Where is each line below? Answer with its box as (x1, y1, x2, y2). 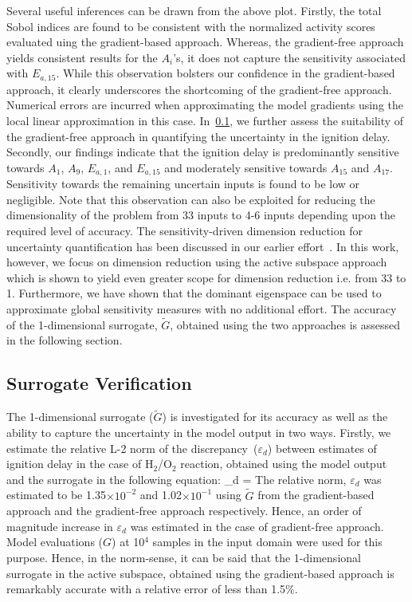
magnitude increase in (6, 517, 113, 534)
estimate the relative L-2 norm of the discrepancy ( (6, 439, 258, 456)
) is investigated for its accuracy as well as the (162, 408, 388, 425)
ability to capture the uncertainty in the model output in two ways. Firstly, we (6, 424, 391, 441)
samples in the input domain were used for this (152, 533, 383, 550)
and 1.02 (139, 486, 182, 503)
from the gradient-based (257, 486, 375, 503)
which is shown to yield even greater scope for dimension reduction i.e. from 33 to (6, 269, 406, 285)
